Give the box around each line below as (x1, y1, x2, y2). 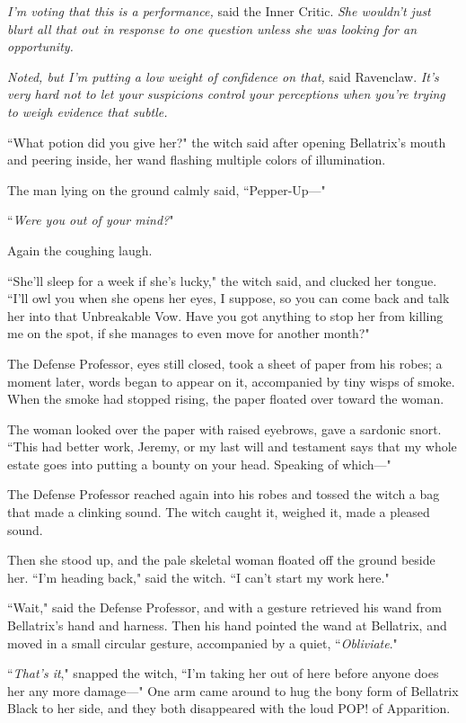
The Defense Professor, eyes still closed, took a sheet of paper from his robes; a (7, 353, 443, 372)
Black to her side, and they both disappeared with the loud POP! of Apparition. (7, 699, 451, 718)
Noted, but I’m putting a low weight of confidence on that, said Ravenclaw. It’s (7, 67, 439, 85)
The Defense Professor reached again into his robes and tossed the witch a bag (7, 485, 440, 504)
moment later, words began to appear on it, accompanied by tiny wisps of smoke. (7, 371, 455, 390)
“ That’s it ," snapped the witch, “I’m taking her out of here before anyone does (7, 664, 439, 683)
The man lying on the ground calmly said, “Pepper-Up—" (7, 180, 326, 199)
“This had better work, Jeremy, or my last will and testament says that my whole (7, 437, 457, 456)
